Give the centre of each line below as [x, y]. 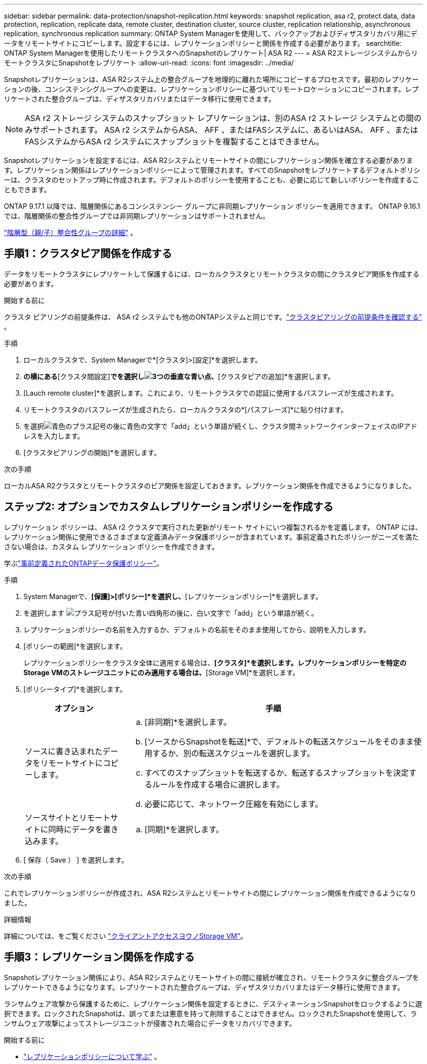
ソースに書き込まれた [64, 751]
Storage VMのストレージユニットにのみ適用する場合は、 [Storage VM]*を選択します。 [161, 672]
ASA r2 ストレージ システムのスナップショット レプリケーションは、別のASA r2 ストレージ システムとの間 [219, 118]
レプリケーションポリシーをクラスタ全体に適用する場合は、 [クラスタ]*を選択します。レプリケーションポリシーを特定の [215, 662]
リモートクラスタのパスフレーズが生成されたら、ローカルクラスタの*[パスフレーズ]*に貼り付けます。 [185, 409]
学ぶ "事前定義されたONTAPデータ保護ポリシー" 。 [84, 563]
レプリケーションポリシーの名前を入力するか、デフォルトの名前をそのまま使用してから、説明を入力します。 [197, 629]
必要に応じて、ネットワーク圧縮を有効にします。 [234, 804]
